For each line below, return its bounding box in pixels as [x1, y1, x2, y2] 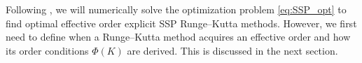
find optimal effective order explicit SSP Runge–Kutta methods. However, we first [6, 15, 357, 30]
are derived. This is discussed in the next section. [127, 43, 338, 57]
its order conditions [6, 43, 89, 57]
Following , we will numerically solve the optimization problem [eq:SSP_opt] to [6, 2, 347, 16]
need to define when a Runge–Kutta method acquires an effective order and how [6, 29, 351, 44]
